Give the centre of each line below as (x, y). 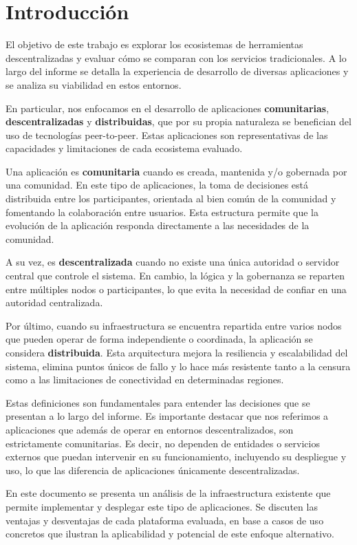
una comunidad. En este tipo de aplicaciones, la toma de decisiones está (157, 185)
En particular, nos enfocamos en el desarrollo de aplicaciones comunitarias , (167, 108)
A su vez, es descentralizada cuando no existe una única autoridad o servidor (173, 262)
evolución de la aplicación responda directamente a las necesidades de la (158, 225)
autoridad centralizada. (54, 302)
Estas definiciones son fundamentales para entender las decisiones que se (158, 402)
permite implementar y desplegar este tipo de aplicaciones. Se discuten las (162, 506)
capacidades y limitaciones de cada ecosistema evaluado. (124, 148)
